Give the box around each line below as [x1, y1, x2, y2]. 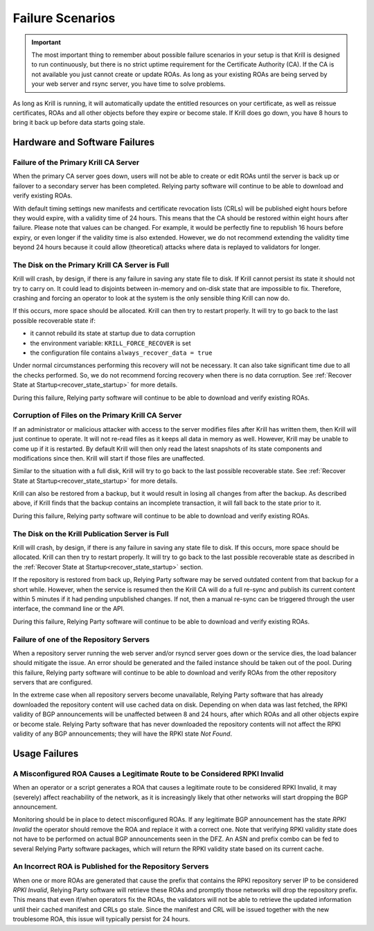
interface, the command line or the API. [12, 605, 125, 613]
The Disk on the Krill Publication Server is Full [12, 529, 169, 538]
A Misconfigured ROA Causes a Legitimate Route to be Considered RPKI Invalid [12, 769, 284, 779]
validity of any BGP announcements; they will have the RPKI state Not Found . [12, 729, 232, 738]
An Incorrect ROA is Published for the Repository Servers [12, 862, 209, 871]
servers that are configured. [12, 678, 93, 686]
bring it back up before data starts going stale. [12, 118, 145, 127]
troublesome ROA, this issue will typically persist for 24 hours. [12, 915, 190, 923]
